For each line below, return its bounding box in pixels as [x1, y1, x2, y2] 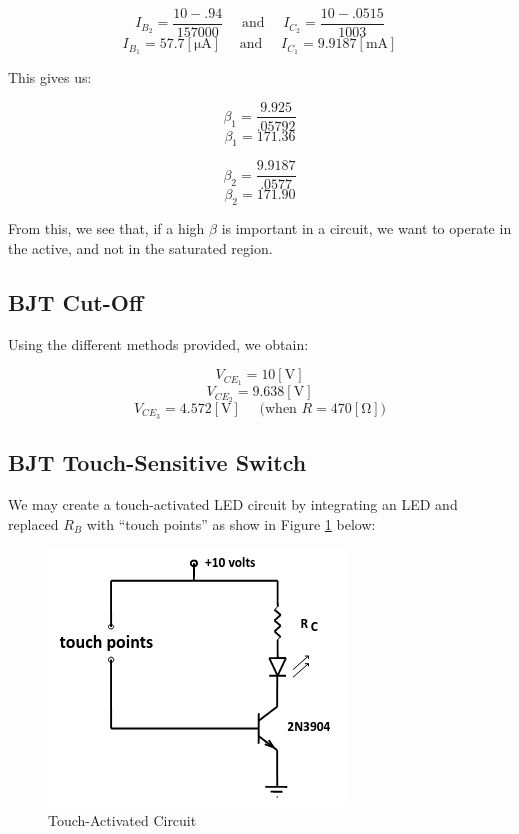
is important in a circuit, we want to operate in [221, 218, 512, 239]
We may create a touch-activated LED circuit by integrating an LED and [8, 494, 458, 514]
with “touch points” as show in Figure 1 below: [86, 513, 376, 534]
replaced [8, 513, 59, 534]
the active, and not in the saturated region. [8, 237, 273, 258]
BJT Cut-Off [8, 286, 144, 317]
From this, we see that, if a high [8, 218, 205, 239]
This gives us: [8, 66, 92, 87]
